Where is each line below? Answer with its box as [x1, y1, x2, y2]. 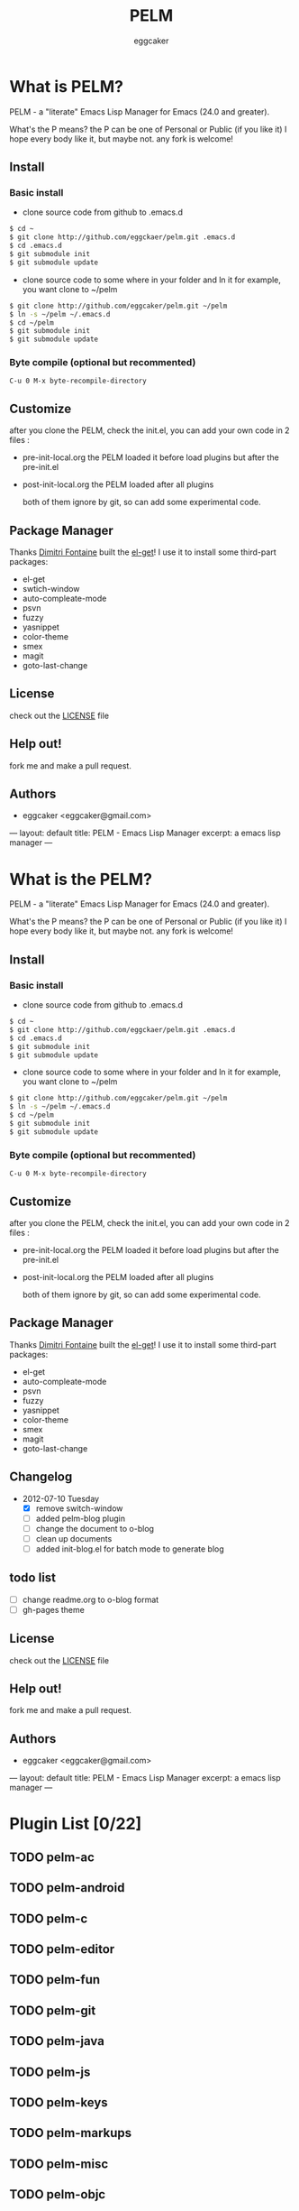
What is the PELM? [9, 869, 153, 889]
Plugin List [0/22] [9, 1814, 142, 1834]
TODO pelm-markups [9, 2125, 132, 2141]
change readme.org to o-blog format [22, 1594, 159, 1605]
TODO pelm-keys [9, 2095, 108, 2110]
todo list [9, 1571, 57, 1586]
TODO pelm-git [9, 2003, 96, 2018]
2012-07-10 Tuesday [22, 1493, 100, 1504]
